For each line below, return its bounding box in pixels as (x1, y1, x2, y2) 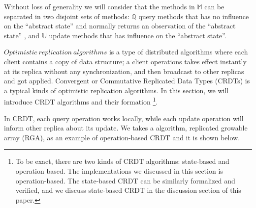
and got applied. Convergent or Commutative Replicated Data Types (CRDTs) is (4, 76, 250, 86)
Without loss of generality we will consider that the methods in (4, 1, 195, 11)
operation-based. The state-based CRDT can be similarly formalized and (15, 175, 235, 185)
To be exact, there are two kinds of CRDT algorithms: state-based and (15, 156, 229, 166)
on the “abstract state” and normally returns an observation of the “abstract (4, 21, 236, 31)
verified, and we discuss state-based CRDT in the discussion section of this (15, 185, 241, 195)
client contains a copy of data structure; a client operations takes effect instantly (4, 56, 247, 66)
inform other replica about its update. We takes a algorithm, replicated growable (4, 123, 248, 133)
